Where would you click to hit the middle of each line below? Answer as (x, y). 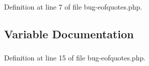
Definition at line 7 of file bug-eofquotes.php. (73, 7)
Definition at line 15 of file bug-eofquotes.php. (75, 58)
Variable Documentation (69, 34)
